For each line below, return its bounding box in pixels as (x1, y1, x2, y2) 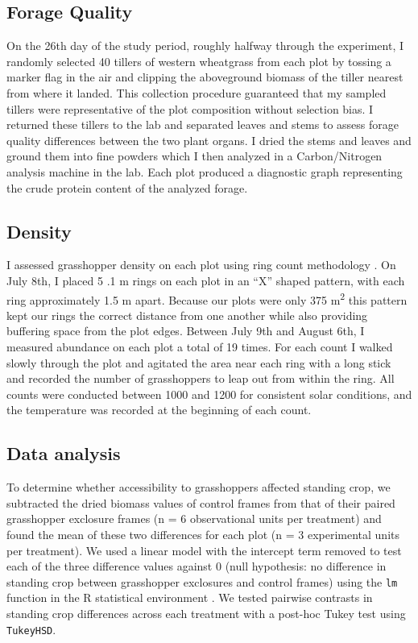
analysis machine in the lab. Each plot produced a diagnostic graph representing (6, 163, 403, 180)
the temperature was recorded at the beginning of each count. (6, 401, 312, 418)
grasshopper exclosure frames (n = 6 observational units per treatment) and (6, 510, 382, 527)
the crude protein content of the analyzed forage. (6, 179, 248, 196)
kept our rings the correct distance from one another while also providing (6, 306, 368, 323)
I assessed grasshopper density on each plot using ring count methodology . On (6, 256, 396, 273)
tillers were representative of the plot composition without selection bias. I (6, 100, 374, 117)
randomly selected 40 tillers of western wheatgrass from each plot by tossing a (6, 52, 391, 69)
